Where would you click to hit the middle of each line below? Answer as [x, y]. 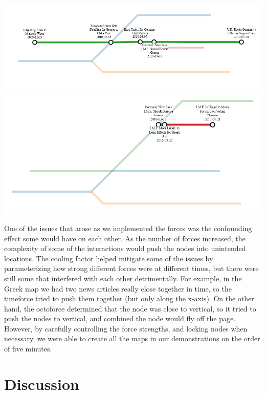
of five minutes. [28, 349]
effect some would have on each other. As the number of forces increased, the [125, 238]
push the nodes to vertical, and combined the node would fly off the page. [120, 318]
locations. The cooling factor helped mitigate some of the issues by [109, 258]
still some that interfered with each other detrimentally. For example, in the [123, 278]
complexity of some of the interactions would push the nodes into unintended [125, 248]
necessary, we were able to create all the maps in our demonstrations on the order [132, 338]
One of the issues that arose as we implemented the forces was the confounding [128, 228]
